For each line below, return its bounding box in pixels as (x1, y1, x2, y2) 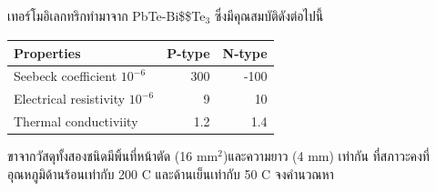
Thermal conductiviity (14, 112, 138, 131)
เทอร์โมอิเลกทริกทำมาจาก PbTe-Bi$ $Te (7, 6, 206, 25)
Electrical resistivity (14, 89, 126, 108)
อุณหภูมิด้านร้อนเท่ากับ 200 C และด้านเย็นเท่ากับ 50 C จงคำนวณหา (7, 164, 334, 183)
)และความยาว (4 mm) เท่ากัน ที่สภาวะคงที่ (222, 146, 430, 166)
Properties (14, 43, 81, 62)
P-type (167, 43, 210, 62)
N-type (222, 43, 268, 62)
